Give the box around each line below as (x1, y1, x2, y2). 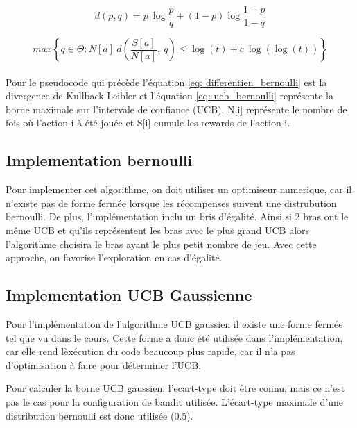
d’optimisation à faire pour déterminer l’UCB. (6, 357, 202, 372)
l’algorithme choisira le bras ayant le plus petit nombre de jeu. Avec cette (6, 236, 317, 251)
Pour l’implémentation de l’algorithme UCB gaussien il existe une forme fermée (6, 317, 343, 331)
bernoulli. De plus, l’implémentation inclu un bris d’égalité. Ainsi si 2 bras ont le (6, 209, 349, 224)
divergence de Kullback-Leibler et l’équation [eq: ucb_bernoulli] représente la (6, 88, 334, 103)
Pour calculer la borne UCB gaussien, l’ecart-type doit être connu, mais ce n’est (6, 381, 345, 395)
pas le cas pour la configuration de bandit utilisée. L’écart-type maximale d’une (6, 394, 344, 409)
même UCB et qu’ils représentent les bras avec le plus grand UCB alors (6, 223, 310, 238)
